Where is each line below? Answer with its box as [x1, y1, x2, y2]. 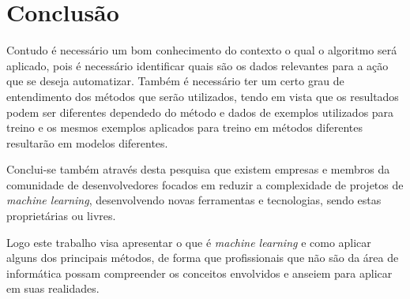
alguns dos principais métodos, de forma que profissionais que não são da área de [6, 249, 399, 266]
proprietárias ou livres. [6, 207, 116, 224]
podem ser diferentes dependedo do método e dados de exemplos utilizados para [6, 103, 394, 120]
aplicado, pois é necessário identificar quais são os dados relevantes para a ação [6, 57, 389, 73]
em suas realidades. [6, 280, 100, 297]
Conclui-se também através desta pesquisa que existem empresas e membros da [6, 161, 390, 178]
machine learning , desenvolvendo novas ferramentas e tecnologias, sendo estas [6, 192, 382, 208]
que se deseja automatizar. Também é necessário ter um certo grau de [6, 73, 344, 89]
